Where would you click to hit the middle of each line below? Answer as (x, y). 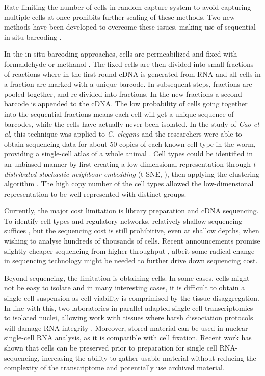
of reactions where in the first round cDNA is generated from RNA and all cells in (132, 74)
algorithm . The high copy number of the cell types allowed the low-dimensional (129, 184)
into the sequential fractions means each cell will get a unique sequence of (119, 113)
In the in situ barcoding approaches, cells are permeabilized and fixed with (121, 54)
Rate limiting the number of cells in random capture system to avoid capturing (128, 7)
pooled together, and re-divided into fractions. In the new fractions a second (123, 93)
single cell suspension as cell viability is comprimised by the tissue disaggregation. (132, 298)
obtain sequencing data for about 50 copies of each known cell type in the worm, (130, 143)
